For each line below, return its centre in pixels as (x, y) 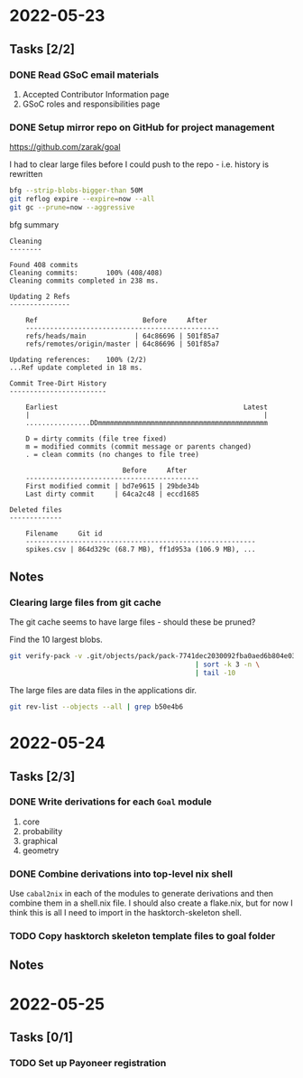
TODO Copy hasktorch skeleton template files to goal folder (142, 936)
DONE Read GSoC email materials (84, 75)
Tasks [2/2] (42, 49)
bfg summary (34, 224)
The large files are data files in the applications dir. (103, 691)
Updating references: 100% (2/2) (78, 359)
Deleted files (36, 510)
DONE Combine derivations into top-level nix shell (121, 874)
